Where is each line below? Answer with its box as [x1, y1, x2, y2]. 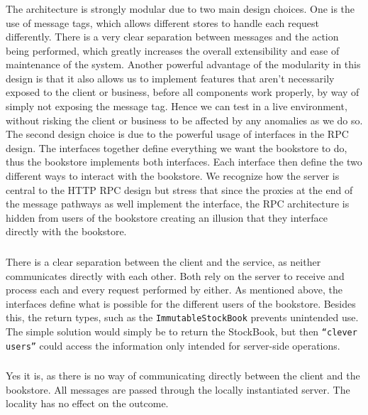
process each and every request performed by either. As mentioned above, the [6, 282, 342, 297]
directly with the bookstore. [6, 224, 127, 239]
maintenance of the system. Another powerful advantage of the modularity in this [6, 57, 361, 72]
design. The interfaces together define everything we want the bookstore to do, [6, 140, 347, 155]
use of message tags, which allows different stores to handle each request [6, 15, 320, 30]
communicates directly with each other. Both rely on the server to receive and [6, 268, 345, 283]
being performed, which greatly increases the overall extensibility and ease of [6, 43, 340, 58]
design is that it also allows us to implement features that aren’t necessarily [6, 70, 335, 85]
